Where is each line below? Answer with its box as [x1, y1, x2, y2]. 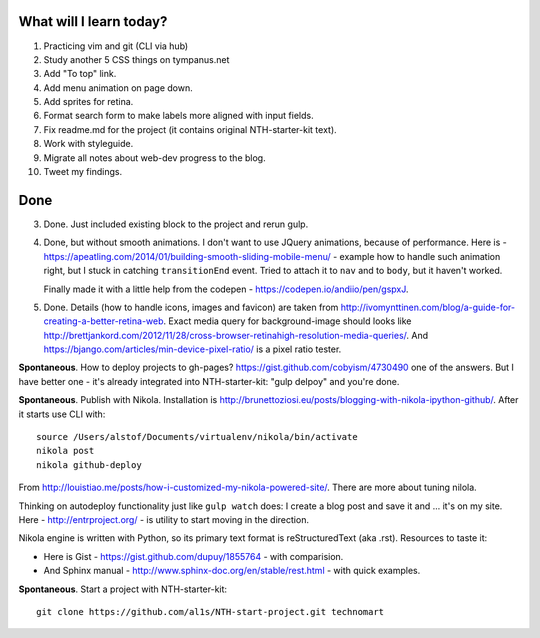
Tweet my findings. [43, 166, 123, 178]
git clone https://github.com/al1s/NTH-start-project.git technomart [36, 606, 385, 617]
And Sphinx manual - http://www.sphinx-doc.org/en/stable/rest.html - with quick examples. [43, 565, 421, 577]
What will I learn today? [18, 13, 168, 30]
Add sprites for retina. [43, 96, 134, 108]
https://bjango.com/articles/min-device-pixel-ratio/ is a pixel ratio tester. [43, 343, 342, 355]
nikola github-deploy [36, 459, 142, 470]
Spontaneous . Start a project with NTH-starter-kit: [18, 583, 228, 595]
